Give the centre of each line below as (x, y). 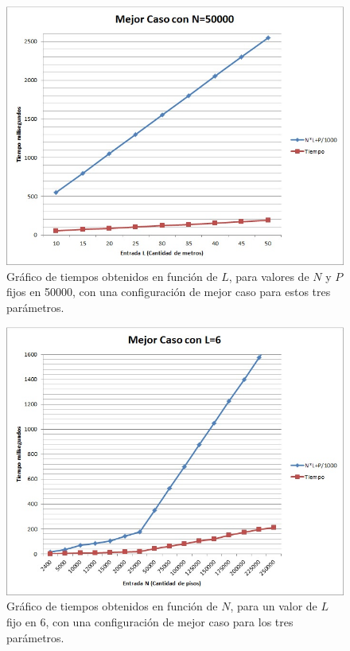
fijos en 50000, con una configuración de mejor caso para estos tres (169, 292)
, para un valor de (274, 606)
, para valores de (269, 276)
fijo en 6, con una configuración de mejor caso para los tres (150, 622)
